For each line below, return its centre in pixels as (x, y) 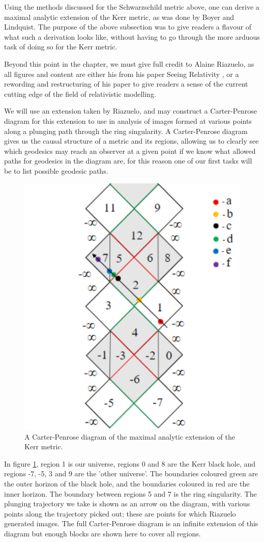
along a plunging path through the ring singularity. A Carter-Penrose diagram (126, 131)
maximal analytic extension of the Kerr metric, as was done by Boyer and (119, 17)
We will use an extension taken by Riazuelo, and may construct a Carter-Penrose (131, 111)
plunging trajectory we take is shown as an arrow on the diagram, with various (127, 504)
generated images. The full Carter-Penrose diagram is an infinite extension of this (131, 523)
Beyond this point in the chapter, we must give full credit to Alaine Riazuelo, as (129, 63)
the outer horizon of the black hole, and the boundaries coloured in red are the (127, 483)
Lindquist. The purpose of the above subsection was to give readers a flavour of (128, 27)
